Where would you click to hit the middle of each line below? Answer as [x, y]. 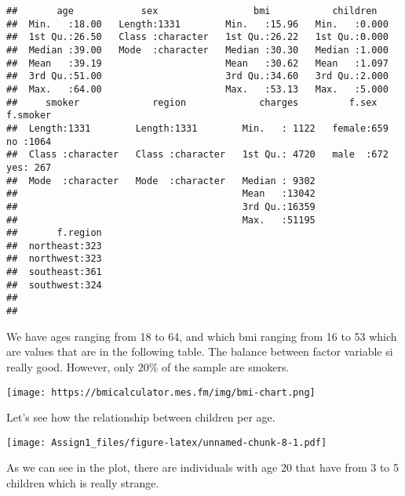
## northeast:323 [54, 246]
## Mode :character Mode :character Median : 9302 [161, 181]
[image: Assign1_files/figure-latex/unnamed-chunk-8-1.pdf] [167, 442]
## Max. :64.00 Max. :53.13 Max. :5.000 [197, 89]
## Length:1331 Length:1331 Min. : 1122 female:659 [197, 128]
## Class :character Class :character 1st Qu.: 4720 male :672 [197, 155]
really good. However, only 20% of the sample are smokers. [148, 366]
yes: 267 [29, 167]
